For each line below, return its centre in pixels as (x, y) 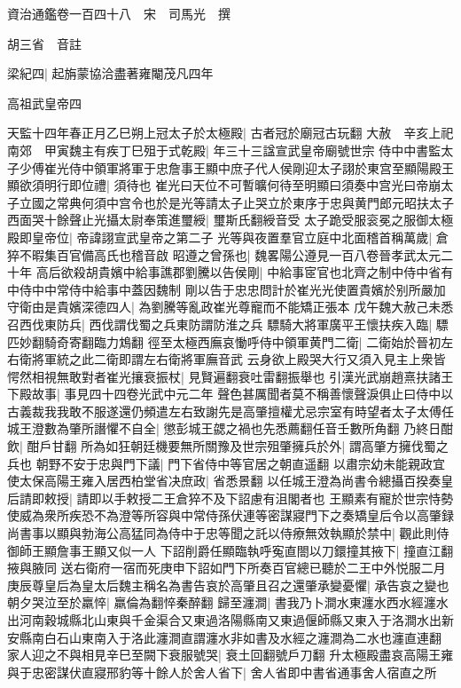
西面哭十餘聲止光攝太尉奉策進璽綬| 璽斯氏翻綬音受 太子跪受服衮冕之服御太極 (230, 220)
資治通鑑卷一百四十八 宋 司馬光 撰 (119, 13)
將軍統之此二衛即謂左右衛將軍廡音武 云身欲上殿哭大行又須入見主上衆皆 (238, 359)
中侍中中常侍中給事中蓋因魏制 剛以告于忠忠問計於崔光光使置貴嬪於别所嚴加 (227, 289)
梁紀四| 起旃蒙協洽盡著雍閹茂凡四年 (110, 73)
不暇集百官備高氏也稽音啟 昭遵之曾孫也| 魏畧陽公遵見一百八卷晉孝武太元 (230, 254)
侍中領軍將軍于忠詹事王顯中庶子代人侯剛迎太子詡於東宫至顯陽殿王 (261, 167)
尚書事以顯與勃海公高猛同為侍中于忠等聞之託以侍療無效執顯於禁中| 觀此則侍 (228, 533)
